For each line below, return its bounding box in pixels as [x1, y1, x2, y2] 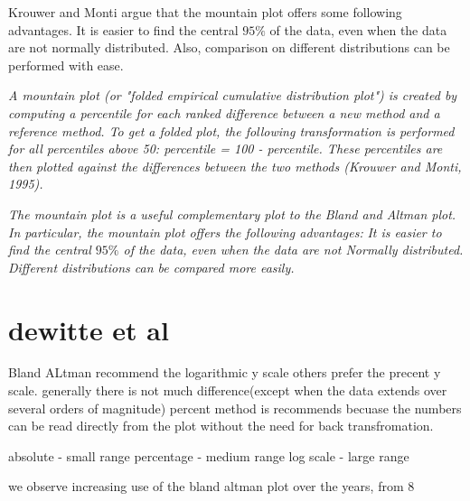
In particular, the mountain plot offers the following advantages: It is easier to [8, 222, 442, 241]
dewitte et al [8, 311, 169, 348]
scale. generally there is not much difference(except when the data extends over [8, 381, 447, 400]
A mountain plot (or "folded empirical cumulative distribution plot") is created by [8, 86, 457, 105]
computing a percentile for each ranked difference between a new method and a [8, 103, 440, 122]
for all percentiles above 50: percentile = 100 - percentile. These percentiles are [8, 139, 443, 158]
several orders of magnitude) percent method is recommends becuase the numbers [8, 398, 462, 417]
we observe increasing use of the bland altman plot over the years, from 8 [8, 477, 415, 496]
